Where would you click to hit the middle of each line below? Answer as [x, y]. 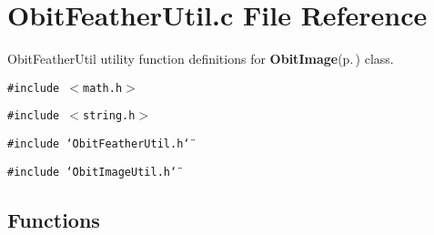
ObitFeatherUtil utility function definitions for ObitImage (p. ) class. [201, 59]
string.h [109, 116]
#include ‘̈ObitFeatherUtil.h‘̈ [99, 144]
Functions [54, 219]
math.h [103, 88]
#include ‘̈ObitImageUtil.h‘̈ [92, 172]
